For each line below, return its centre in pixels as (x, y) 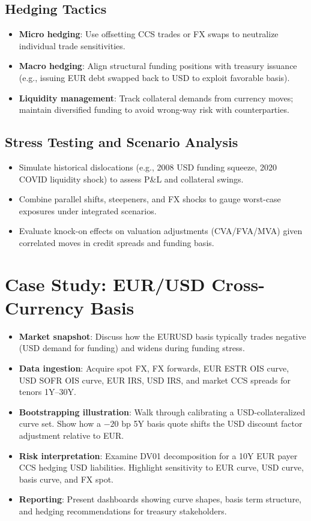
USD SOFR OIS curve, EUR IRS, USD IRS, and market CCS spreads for (155, 380)
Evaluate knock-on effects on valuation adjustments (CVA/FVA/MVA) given (161, 231)
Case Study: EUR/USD (105, 284)
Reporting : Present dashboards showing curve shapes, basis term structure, (160, 499)
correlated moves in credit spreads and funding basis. (116, 242)
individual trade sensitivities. (72, 45)
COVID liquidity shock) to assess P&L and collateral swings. (131, 179)
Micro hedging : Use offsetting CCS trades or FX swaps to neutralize (149, 34)
